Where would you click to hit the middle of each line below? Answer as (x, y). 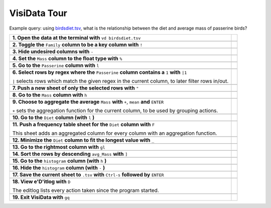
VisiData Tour (38, 13)
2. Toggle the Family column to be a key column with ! (78, 44)
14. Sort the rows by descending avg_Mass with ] (70, 154)
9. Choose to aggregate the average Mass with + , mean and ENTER (88, 101)
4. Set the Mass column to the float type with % (67, 58)
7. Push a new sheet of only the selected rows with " (76, 88)
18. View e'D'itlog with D (41, 181)
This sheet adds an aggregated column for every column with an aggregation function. (115, 133)
